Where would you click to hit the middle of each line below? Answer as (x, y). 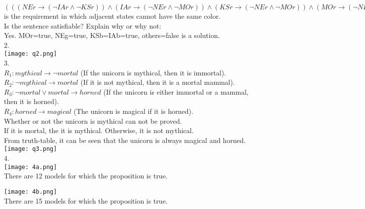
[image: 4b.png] (31, 192)
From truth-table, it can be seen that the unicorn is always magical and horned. (125, 140)
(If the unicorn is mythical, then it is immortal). (153, 72)
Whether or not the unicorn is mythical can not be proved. (93, 121)
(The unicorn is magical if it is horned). (133, 111)
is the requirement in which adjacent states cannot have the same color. (112, 16)
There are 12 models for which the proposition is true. (86, 176)
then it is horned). (32, 101)
